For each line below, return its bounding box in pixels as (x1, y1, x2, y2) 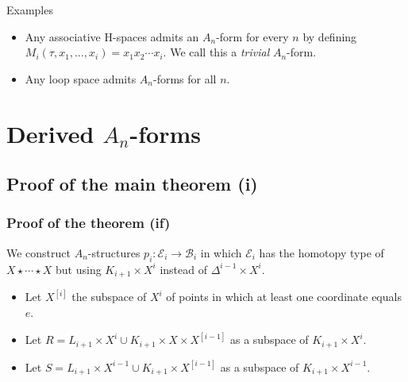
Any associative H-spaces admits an (25, 28, 199, 44)
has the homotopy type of (259, 244, 384, 260)
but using (56, 260, 102, 277)
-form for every (216, 28, 289, 44)
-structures (87, 244, 140, 260)
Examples (6, 2, 53, 17)
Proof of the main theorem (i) (6, 172, 258, 196)
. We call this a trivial (163, 44, 270, 60)
